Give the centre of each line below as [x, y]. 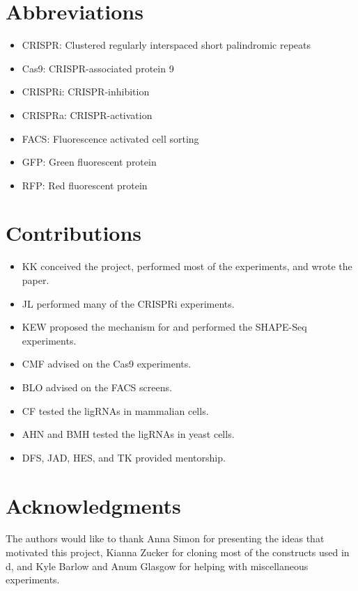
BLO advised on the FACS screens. [97, 387]
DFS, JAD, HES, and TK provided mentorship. [124, 457]
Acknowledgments [93, 505]
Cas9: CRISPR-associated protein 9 [98, 68]
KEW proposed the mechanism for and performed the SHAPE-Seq [164, 327]
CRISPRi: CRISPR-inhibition [86, 92]
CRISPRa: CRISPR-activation [87, 115]
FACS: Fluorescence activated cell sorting [110, 138]
